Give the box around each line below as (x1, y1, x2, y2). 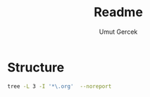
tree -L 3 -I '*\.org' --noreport (7, 82, 112, 90)
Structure (7, 59, 65, 75)
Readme (94, 4, 143, 20)
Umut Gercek (99, 27, 138, 36)
